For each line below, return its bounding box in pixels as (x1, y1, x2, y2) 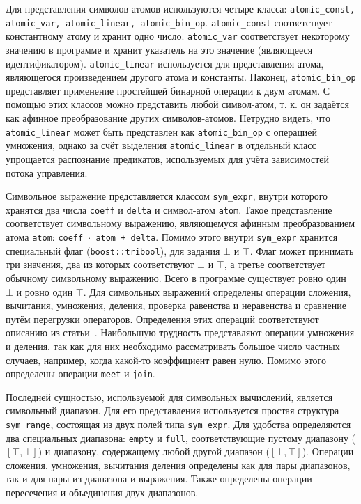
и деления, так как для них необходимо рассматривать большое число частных (6, 338, 340, 353)
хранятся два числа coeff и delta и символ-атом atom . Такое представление (6, 202, 332, 216)
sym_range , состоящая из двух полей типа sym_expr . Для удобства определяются (6, 416, 351, 431)
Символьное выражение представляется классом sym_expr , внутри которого (6, 189, 328, 203)
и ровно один (16, 284, 73, 299)
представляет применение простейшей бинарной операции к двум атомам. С (6, 83, 330, 97)
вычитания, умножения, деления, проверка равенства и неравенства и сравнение (6, 298, 346, 313)
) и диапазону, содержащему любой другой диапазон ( (38, 444, 270, 459)
